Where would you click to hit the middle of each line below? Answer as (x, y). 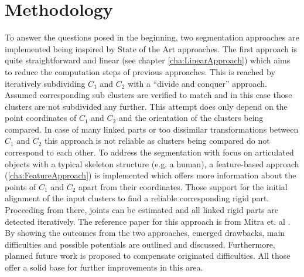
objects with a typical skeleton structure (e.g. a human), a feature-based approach (152, 163)
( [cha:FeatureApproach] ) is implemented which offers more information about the (151, 175)
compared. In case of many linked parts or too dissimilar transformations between (152, 129)
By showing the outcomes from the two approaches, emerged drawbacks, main (145, 233)
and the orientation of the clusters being (191, 118)
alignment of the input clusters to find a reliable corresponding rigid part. (137, 198)
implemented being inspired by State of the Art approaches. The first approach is (151, 48)
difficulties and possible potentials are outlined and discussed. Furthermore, (140, 244)
